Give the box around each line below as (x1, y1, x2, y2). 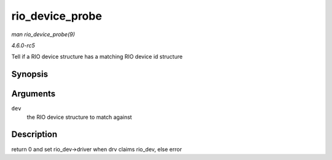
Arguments (11, 89, 56, 99)
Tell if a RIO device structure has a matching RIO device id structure (11, 53, 183, 61)
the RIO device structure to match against (26, 113, 132, 121)
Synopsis (11, 69, 49, 80)
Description (11, 129, 58, 140)
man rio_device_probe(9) (11, 31, 75, 38)
